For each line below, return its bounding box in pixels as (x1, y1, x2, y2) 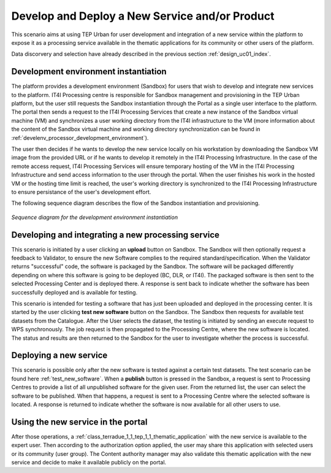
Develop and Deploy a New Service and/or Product (11, 9, 275, 23)
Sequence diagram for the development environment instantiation (11, 213, 178, 221)
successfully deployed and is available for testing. (11, 288, 138, 296)
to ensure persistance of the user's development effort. (11, 188, 151, 196)
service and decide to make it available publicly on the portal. (11, 459, 167, 466)
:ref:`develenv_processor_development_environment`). (11, 134, 149, 141)
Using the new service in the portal (11, 417, 148, 427)
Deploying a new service (11, 350, 108, 361)
